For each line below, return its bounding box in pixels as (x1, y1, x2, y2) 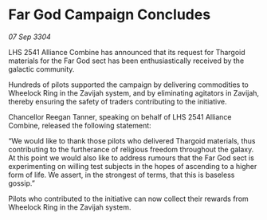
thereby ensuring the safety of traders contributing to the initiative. (8, 96, 227, 106)
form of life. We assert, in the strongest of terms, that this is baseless (8, 170, 235, 179)
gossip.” (8, 178, 36, 188)
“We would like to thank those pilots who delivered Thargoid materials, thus (8, 136, 256, 145)
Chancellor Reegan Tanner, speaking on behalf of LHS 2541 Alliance (8, 112, 233, 121)
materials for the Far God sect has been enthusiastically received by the (8, 56, 245, 65)
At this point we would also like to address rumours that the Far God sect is (8, 153, 255, 163)
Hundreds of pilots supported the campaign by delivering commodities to (8, 80, 249, 89)
